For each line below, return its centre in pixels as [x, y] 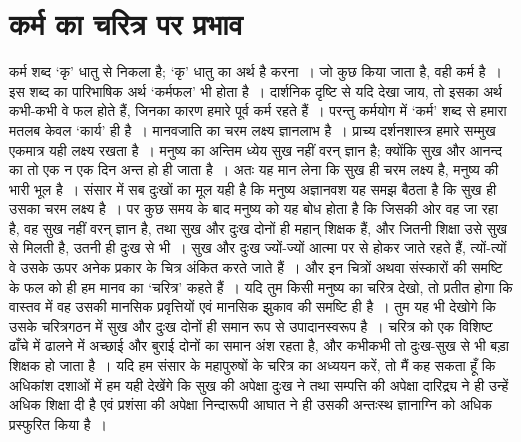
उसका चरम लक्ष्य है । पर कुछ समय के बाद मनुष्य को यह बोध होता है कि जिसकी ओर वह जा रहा [253, 208]
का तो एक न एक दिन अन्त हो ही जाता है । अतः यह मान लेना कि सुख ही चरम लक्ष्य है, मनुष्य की [254, 169]
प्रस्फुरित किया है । [58, 423]
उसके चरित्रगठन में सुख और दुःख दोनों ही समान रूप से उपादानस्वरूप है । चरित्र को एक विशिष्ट [251, 325]
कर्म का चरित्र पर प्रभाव [126, 23]
